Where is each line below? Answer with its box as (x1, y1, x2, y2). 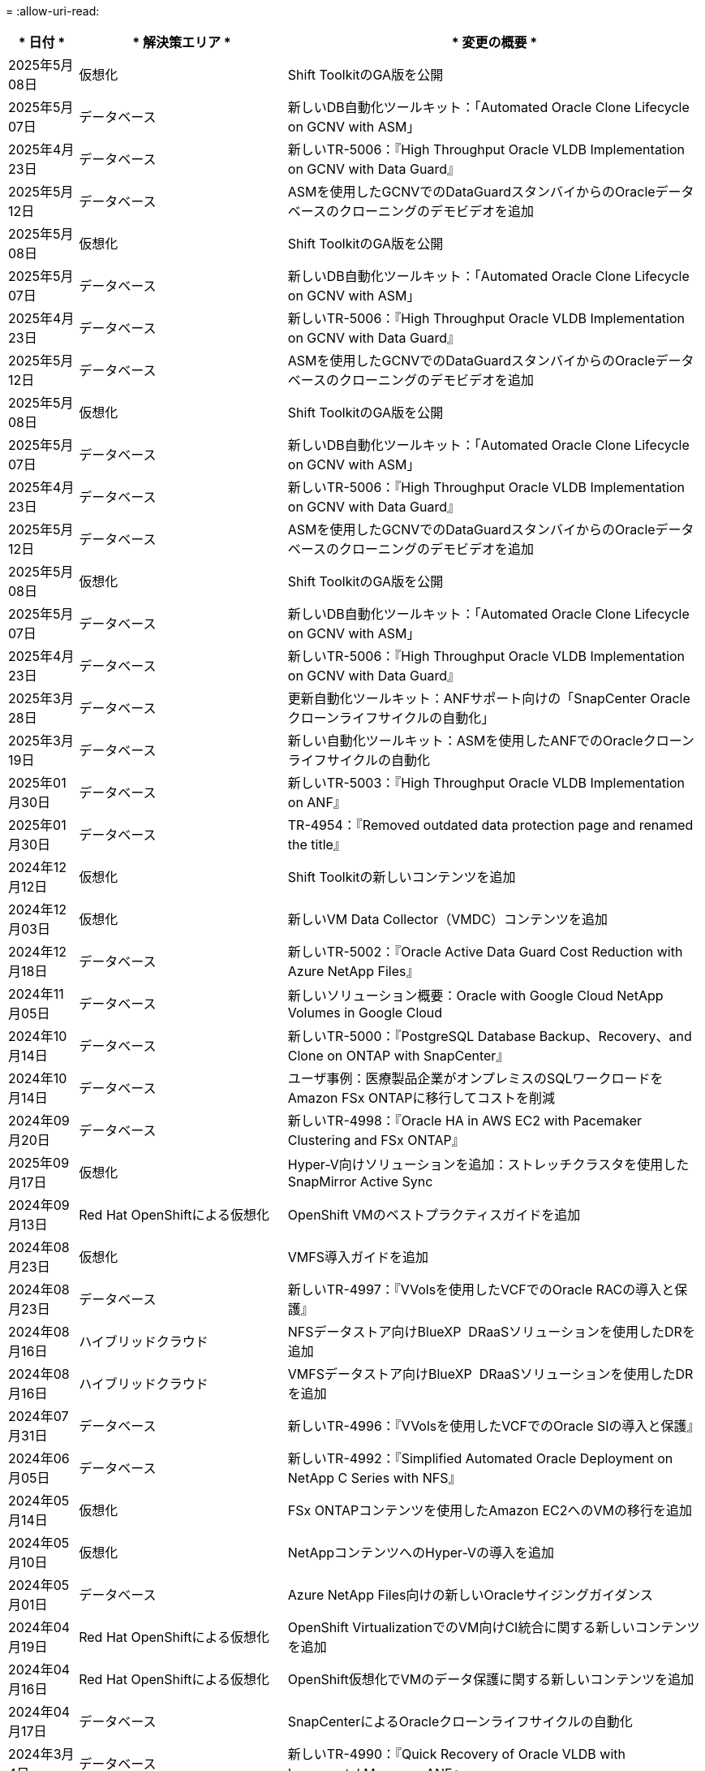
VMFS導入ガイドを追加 (287, 1249, 428, 1265)
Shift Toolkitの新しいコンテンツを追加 (287, 869, 516, 885)
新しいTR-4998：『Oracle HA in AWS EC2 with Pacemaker (287, 1112, 643, 1129)
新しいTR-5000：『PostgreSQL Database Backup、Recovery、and (287, 1028, 692, 1044)
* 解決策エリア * (132, 34, 231, 50)
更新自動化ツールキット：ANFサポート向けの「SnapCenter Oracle (287, 690, 690, 706)
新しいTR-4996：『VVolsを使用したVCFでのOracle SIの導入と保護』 (287, 1418, 700, 1434)
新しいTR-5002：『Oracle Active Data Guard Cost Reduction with (287, 944, 683, 960)
